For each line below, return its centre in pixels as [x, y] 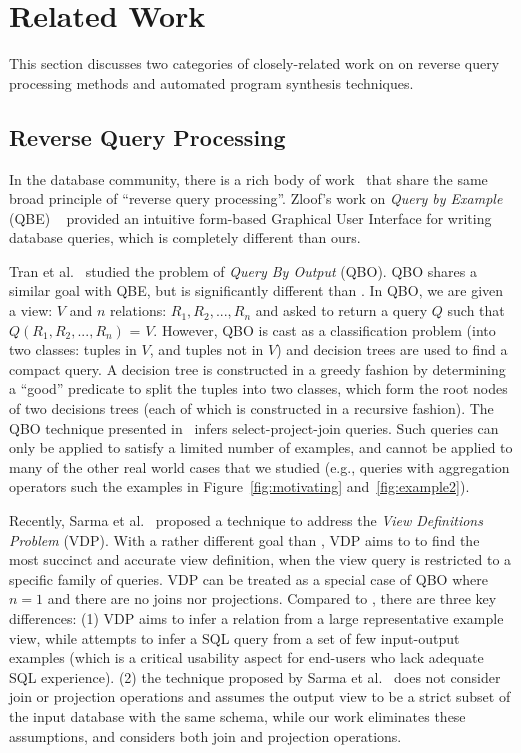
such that [476, 310]
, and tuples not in [206, 349]
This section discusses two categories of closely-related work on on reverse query [254, 63]
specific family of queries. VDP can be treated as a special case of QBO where [248, 578]
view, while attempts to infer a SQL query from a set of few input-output [234, 637]
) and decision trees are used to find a [392, 349]
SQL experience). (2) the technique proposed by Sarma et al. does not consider [255, 676]
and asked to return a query [341, 310]
